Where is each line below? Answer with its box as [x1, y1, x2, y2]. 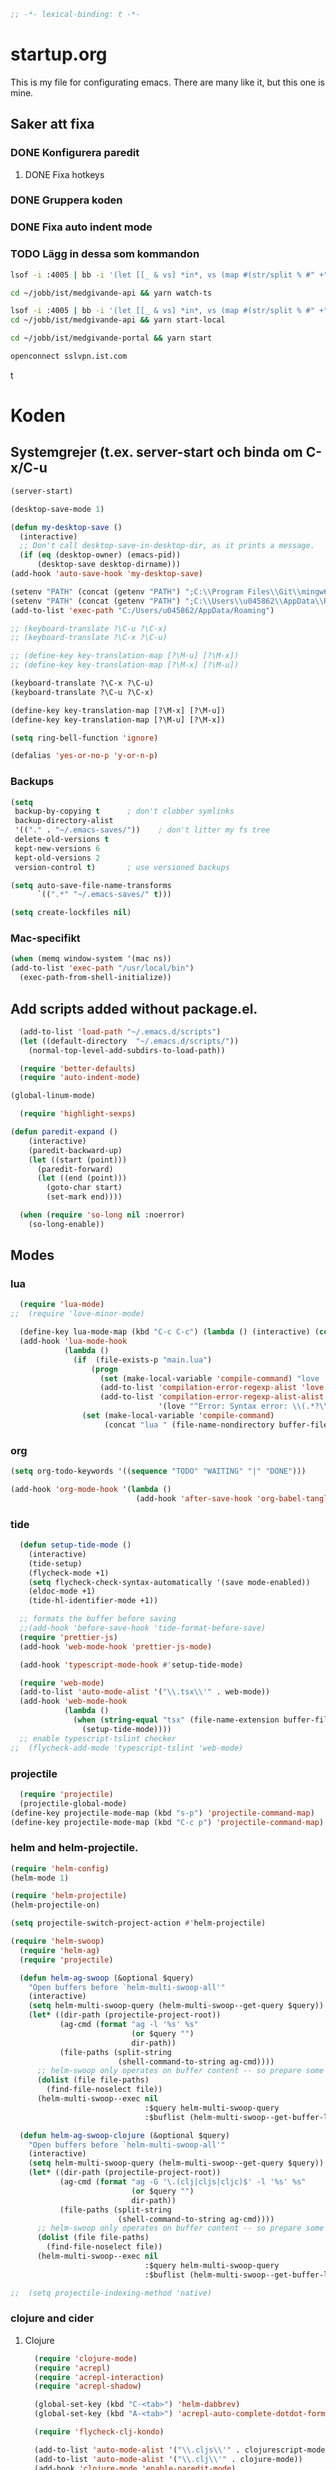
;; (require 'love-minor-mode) [10, 1309, 145, 1319]
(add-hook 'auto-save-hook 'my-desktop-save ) [10, 569, 203, 579]
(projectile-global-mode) [19, 1798, 128, 1809]
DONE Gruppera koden [10, 193, 123, 207]
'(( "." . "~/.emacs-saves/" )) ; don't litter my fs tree [14, 825, 271, 835]
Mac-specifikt [10, 931, 81, 945]
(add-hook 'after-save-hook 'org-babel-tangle [135, 1493, 333, 1504]
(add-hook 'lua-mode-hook [19, 1336, 128, 1347]
